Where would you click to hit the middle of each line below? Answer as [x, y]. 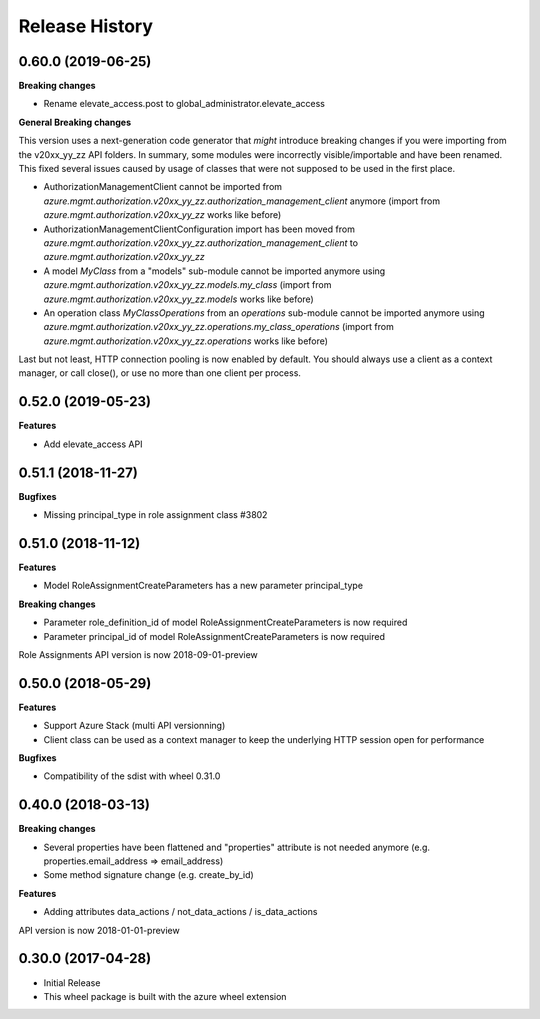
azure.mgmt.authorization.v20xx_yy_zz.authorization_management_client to [201, 242]
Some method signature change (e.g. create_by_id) [148, 875]
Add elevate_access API [93, 444]
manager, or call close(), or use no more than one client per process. [160, 373]
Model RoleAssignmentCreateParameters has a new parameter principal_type [203, 586]
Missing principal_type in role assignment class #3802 [155, 515]
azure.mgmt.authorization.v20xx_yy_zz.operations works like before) [186, 341]
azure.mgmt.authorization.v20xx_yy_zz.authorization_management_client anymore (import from [241, 201]
